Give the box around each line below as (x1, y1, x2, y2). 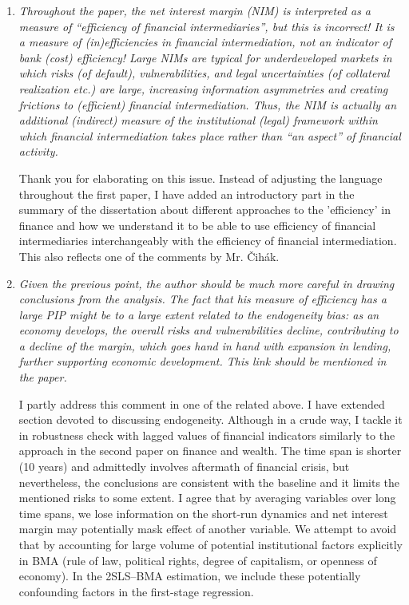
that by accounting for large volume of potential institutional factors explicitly (18, 536, 403, 552)
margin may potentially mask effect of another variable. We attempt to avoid (18, 520, 397, 537)
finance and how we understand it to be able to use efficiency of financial (18, 216, 376, 233)
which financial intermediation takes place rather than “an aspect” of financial (18, 127, 401, 144)
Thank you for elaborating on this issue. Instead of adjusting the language (18, 169, 383, 186)
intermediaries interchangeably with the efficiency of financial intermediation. (18, 232, 397, 249)
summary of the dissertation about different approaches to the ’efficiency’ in (18, 201, 391, 218)
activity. (18, 143, 58, 160)
